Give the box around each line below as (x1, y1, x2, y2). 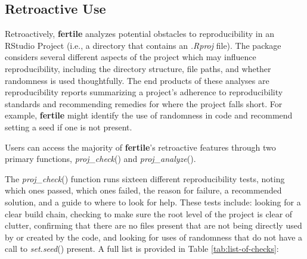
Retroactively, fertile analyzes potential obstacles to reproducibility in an (5, 27, 274, 40)
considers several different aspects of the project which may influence (5, 51, 256, 63)
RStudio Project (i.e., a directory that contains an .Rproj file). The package (5, 39, 281, 51)
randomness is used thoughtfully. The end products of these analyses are (5, 74, 269, 86)
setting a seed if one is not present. (5, 120, 132, 133)
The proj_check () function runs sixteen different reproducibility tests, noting (5, 172, 285, 185)
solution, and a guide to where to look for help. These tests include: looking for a (5, 195, 301, 208)
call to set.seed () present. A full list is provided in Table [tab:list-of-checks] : (5, 242, 279, 255)
